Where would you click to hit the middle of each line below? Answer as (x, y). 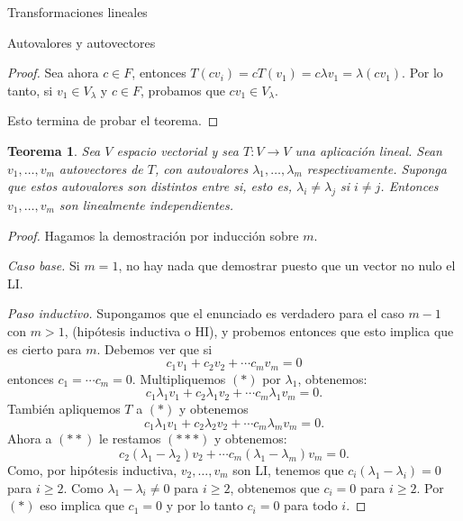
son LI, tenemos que (288, 469)
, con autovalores (201, 168)
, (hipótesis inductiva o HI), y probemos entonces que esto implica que (259, 330)
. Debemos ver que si (154, 348)
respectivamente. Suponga (377, 168)
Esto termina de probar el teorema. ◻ (113, 120)
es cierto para (45, 348)
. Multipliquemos (179, 378)
